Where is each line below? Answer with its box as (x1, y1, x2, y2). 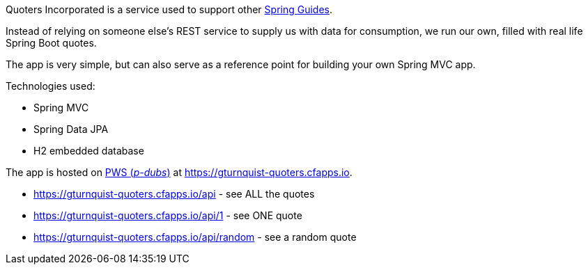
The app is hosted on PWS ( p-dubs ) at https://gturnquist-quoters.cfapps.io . (6, 166, 353, 178)
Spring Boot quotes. (6, 37, 97, 49)
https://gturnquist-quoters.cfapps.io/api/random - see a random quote (33, 231, 357, 243)
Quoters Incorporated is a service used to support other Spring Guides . (6, 3, 333, 15)
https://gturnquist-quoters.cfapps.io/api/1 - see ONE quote (33, 209, 302, 221)
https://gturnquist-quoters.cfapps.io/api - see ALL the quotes (33, 188, 315, 200)
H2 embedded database (33, 145, 144, 157)
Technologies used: (6, 80, 95, 92)
